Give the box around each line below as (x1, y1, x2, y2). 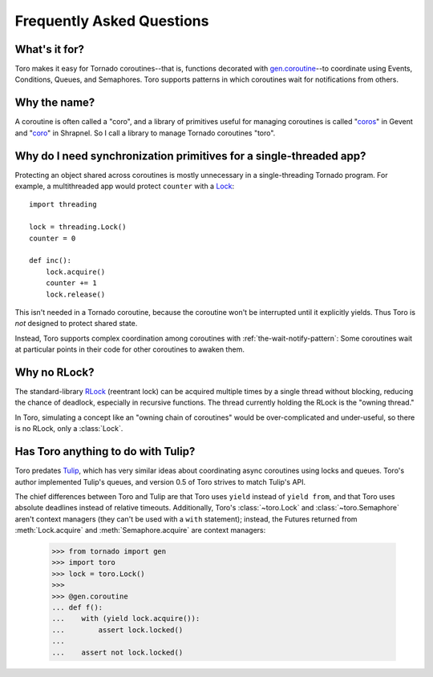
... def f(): (51, 603, 103, 612)
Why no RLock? (14, 365, 95, 379)
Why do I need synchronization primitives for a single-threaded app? (14, 149, 366, 163)
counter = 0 (29, 233, 76, 243)
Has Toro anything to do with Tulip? (14, 445, 196, 458)
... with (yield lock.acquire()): (51, 614, 200, 623)
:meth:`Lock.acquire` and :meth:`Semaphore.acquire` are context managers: (14, 526, 266, 535)
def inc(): (29, 256, 72, 265)
